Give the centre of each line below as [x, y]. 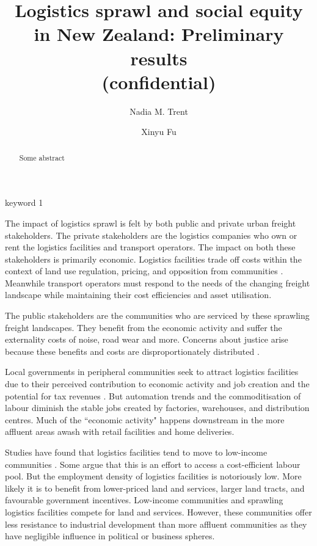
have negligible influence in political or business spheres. [110, 536]
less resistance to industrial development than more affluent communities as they [156, 524]
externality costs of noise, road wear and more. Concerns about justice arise [147, 339]
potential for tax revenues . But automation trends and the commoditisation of [153, 395]
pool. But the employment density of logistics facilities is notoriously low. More [153, 476]
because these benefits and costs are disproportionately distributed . [132, 351]
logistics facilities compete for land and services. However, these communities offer [158, 511]
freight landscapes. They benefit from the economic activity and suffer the [144, 327]
